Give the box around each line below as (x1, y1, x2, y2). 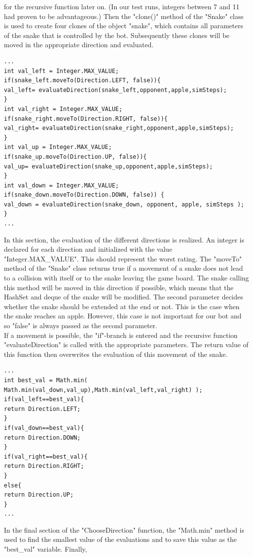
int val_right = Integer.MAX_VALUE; (4, 105, 123, 112)
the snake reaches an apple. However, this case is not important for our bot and (4, 311, 242, 321)
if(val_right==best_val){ (4, 453, 88, 460)
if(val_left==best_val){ (4, 396, 84, 403)
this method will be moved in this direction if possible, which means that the (4, 282, 234, 292)
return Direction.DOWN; (4, 434, 81, 441)
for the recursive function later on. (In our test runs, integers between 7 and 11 (4, 1, 239, 11)
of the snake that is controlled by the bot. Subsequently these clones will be (4, 30, 230, 40)
